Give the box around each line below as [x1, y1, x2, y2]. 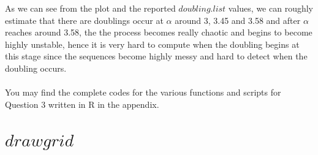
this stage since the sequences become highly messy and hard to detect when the [5, 50, 308, 62]
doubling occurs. [5, 61, 67, 74]
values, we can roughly [228, 2, 313, 14]
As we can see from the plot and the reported [5, 2, 176, 14]
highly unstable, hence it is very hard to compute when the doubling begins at [5, 37, 300, 50]
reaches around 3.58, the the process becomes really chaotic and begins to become [5, 26, 312, 39]
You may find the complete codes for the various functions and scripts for [5, 86, 281, 99]
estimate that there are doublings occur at [5, 13, 164, 26]
